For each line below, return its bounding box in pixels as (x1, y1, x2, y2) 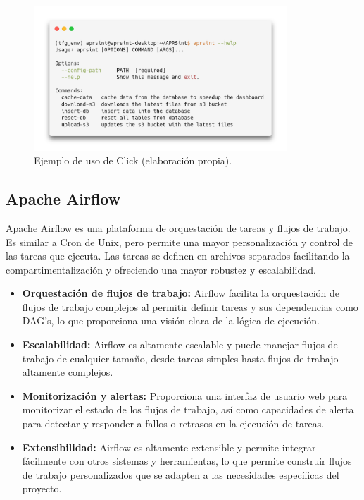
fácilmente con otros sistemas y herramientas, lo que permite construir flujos (22, 453, 352, 468)
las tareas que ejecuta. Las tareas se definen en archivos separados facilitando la (6, 248, 350, 263)
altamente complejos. (22, 365, 113, 379)
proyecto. (22, 481, 62, 496)
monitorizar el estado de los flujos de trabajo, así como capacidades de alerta (22, 402, 354, 417)
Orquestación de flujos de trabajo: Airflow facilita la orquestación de (22, 286, 340, 300)
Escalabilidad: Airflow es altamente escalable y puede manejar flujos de (22, 337, 338, 352)
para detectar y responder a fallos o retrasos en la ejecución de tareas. (22, 416, 325, 431)
